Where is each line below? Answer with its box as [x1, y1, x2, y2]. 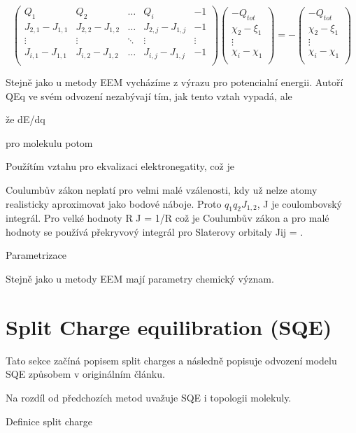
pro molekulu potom [6, 135, 93, 150]
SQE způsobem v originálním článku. [6, 367, 165, 381]
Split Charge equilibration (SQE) [6, 312, 332, 341]
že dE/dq [6, 112, 45, 127]
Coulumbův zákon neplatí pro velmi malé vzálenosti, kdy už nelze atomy [6, 182, 318, 197]
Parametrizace [6, 248, 66, 262]
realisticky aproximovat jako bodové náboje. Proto [6, 196, 222, 211]
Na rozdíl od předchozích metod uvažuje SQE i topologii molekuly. [6, 390, 292, 404]
